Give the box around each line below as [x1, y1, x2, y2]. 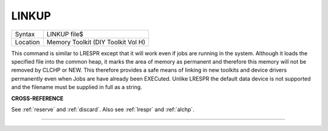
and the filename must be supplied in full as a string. [11, 84, 143, 91]
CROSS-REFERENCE [11, 95, 64, 102]
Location [15, 38, 40, 46]
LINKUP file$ [46, 30, 84, 38]
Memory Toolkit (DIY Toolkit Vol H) [46, 38, 146, 46]
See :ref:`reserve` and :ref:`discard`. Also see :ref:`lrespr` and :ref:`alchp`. [11, 106, 194, 113]
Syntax [15, 30, 35, 38]
